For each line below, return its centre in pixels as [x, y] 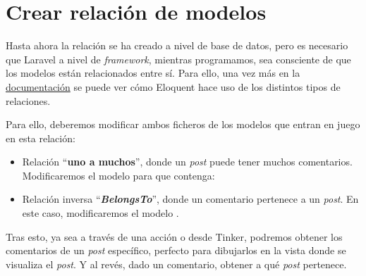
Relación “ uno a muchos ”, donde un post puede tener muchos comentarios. [187, 162]
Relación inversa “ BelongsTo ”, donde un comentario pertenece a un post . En [190, 199]
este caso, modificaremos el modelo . [100, 213]
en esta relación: [41, 138]
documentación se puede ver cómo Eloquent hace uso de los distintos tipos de [173, 86]
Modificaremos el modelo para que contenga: [118, 175]
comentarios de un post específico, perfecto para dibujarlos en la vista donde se [176, 250]
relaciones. [28, 100]
